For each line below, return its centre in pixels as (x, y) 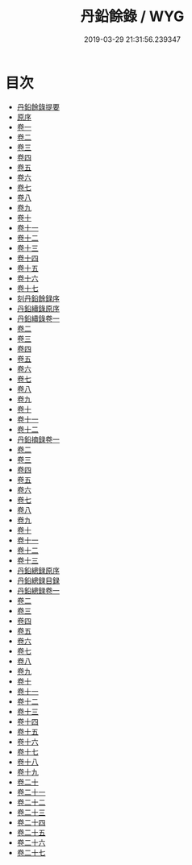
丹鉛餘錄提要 (38, 106)
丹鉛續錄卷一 (38, 318)
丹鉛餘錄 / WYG (132, 17)
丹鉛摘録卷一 (38, 439)
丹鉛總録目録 (38, 580)
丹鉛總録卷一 (38, 590)
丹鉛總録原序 (38, 570)
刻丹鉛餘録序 (38, 298)
